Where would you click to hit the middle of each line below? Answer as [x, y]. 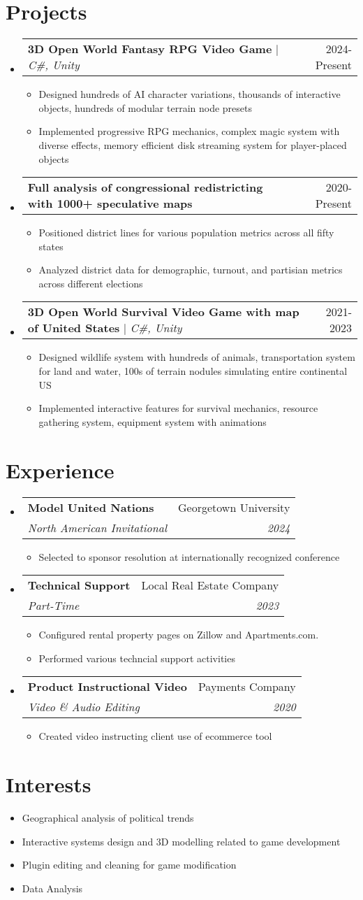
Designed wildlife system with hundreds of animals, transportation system [197, 357]
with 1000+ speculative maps [110, 203]
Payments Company [247, 687]
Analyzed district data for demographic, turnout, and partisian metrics [191, 270]
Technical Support [79, 585]
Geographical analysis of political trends [108, 818]
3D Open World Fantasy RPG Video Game [150, 49]
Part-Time [53, 606]
